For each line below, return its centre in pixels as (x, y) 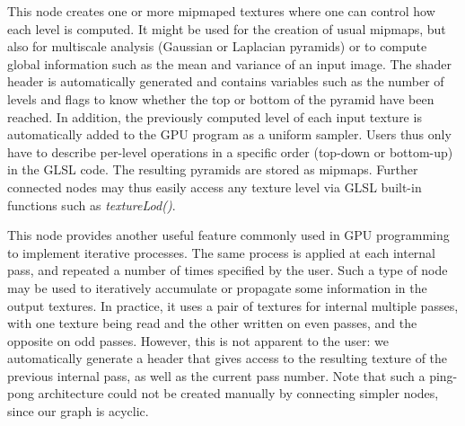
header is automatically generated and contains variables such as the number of (226, 81)
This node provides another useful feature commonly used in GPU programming (228, 235)
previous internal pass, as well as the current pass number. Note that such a (216, 375)
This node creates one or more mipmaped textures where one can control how (221, 11)
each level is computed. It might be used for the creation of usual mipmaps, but (227, 28)
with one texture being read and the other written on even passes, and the (212, 323)
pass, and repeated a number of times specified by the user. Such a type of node (228, 270)
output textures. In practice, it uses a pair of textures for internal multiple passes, (233, 305)
